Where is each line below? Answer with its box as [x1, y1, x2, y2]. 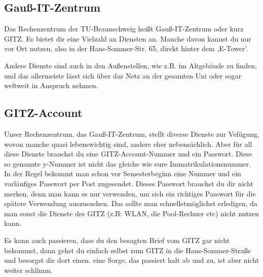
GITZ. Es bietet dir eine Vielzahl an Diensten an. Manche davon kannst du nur [4, 33, 251, 44]
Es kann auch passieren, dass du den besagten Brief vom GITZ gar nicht [4, 234, 230, 245]
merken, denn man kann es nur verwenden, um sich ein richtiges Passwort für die [4, 188, 256, 199]
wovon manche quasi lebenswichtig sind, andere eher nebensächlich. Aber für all [4, 138, 252, 149]
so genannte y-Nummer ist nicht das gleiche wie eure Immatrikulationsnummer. [4, 158, 251, 169]
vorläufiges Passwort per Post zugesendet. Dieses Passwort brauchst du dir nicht [4, 178, 253, 188]
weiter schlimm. [4, 264, 53, 275]
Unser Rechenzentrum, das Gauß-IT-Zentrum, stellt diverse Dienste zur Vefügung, [4, 128, 259, 139]
